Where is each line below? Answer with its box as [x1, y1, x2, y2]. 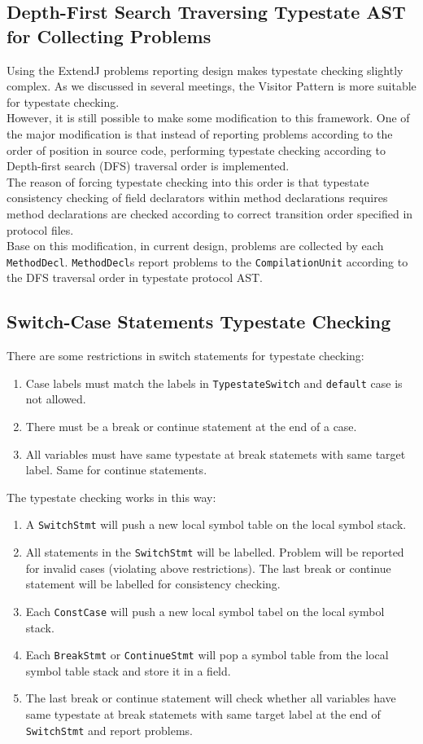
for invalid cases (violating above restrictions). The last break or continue [25, 559, 391, 576]
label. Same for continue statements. [25, 461, 207, 478]
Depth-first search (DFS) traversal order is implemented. [7, 157, 290, 174]
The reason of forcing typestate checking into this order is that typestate [7, 173, 369, 190]
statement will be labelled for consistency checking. [25, 575, 281, 592]
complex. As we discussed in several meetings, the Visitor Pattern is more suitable [7, 77, 416, 95]
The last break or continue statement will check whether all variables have [25, 689, 396, 707]
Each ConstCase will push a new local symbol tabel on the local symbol [25, 602, 385, 619]
